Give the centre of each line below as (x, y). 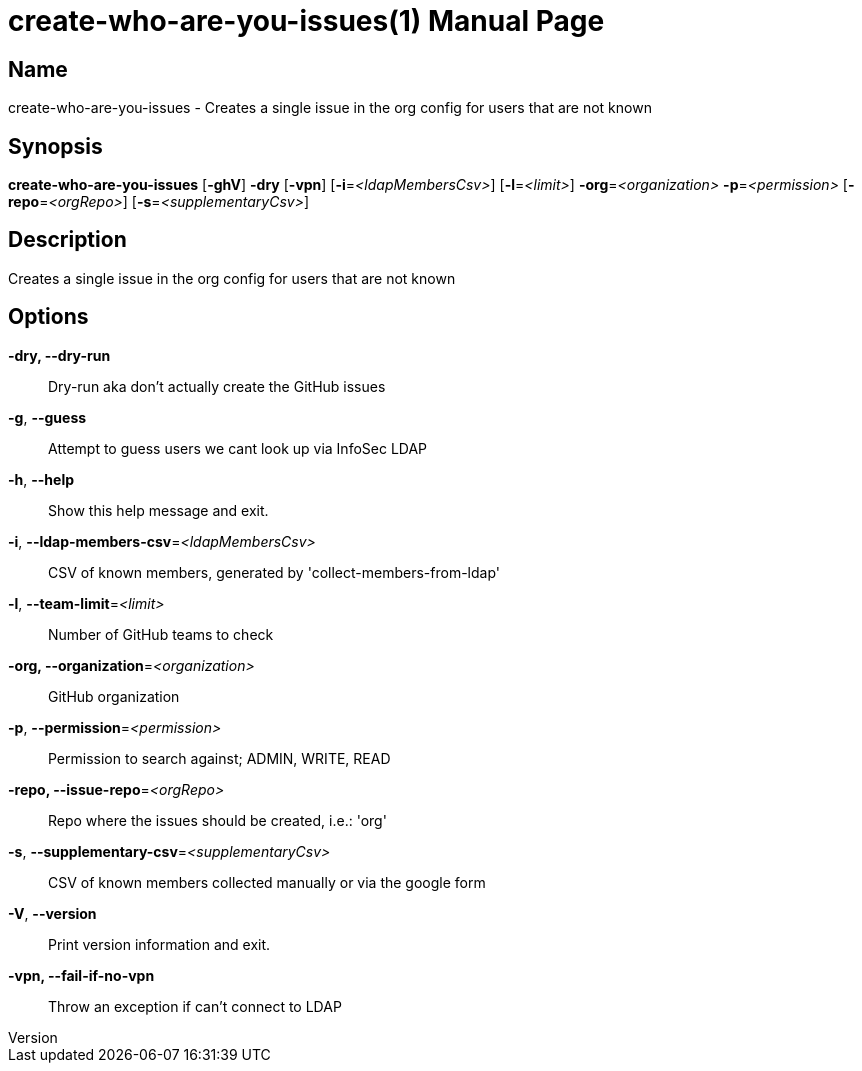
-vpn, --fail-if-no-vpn (81, 975)
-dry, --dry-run (59, 355)
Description (67, 240)
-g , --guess (47, 417)
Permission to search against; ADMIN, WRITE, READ (219, 758)
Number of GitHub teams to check (161, 634)
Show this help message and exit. (158, 510)
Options (48, 317)
